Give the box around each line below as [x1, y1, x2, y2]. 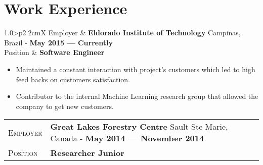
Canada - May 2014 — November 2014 [50, 132, 204, 144]
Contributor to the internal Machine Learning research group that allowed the [16, 91, 258, 101]
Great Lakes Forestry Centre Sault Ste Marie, [50, 121, 228, 133]
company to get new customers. [16, 100, 114, 111]
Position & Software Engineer [4, 47, 105, 58]
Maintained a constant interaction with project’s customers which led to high [16, 64, 255, 74]
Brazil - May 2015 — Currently [4, 37, 113, 47]
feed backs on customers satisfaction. [16, 74, 130, 84]
